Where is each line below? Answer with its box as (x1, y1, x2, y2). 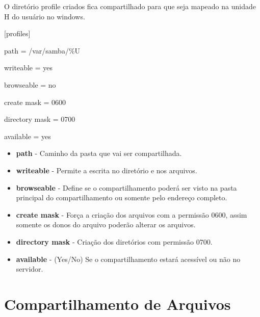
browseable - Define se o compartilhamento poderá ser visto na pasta (16, 182, 237, 193)
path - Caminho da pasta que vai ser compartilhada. (16, 148, 182, 158)
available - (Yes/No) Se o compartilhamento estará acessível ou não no (16, 253, 241, 264)
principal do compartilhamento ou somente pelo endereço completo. (16, 192, 227, 203)
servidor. (16, 263, 43, 274)
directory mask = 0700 (4, 114, 75, 124)
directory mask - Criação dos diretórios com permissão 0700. (16, 236, 213, 247)
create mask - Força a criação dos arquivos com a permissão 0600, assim (16, 209, 247, 220)
